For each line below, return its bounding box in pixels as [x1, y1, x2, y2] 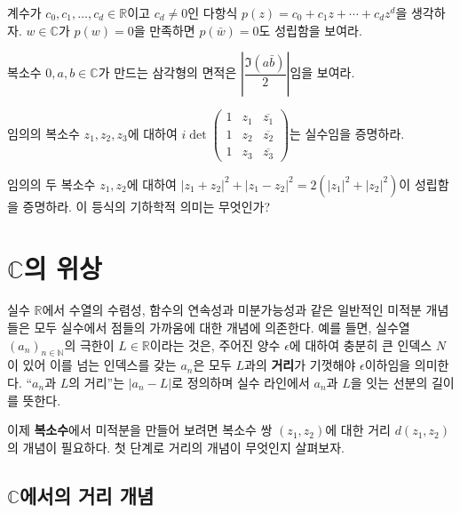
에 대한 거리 [325, 421, 391, 439]
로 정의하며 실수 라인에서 [171, 373, 310, 392]
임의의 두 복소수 [7, 174, 96, 193]
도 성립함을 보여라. [258, 20, 362, 39]
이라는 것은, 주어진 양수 [149, 335, 281, 354]
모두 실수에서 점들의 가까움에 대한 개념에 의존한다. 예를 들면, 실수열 [34, 318, 410, 337]
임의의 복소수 [7, 124, 80, 142]
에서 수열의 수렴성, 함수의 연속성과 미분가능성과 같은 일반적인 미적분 [42, 301, 422, 319]
